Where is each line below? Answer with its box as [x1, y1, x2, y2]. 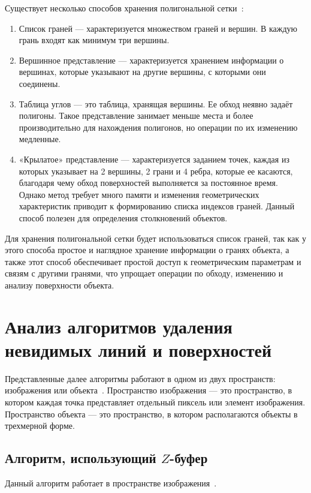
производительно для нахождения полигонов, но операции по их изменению [19, 121, 298, 133]
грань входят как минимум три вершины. [19, 34, 170, 46]
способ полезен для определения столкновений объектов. [19, 211, 228, 224]
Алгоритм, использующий [5, 449, 156, 467]
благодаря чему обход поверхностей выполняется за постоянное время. [19, 176, 278, 189]
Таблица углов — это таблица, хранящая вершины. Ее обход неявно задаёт [19, 97, 293, 110]
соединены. [19, 77, 61, 89]
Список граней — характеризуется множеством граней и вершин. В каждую [19, 22, 298, 34]
